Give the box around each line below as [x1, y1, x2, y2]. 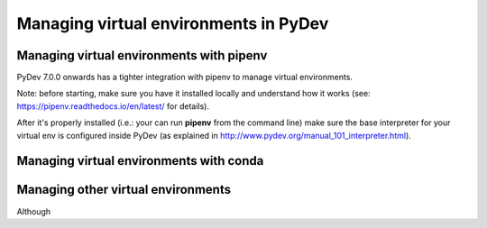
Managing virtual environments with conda [16, 153, 264, 169]
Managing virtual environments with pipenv [16, 48, 268, 63]
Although [16, 205, 51, 216]
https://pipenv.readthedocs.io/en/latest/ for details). [16, 100, 210, 112]
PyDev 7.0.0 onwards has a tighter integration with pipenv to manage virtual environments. [16, 72, 354, 83]
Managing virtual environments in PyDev [16, 14, 329, 33]
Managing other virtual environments [16, 182, 232, 197]
